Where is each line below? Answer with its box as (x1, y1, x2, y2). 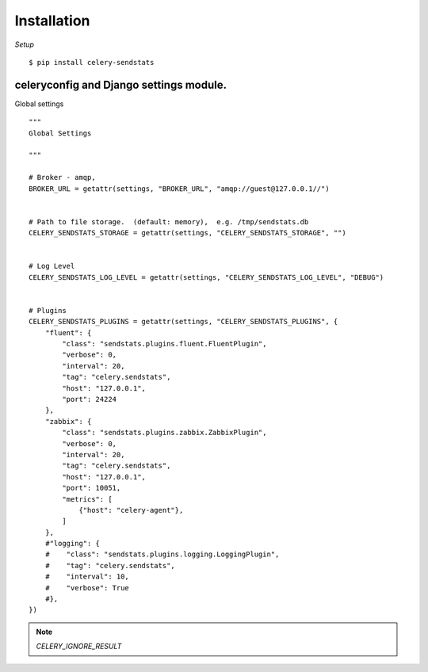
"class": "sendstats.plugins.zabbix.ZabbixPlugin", (62, 428, 267, 437)
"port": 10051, (62, 483, 121, 493)
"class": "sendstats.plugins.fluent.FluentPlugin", (62, 339, 267, 349)
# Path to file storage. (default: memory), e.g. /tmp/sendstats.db (29, 217, 309, 226)
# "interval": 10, (44, 572, 130, 582)
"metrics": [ (62, 494, 113, 503)
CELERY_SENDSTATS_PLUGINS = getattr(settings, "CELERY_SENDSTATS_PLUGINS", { (29, 317, 338, 326)
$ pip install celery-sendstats (29, 58, 155, 67)
